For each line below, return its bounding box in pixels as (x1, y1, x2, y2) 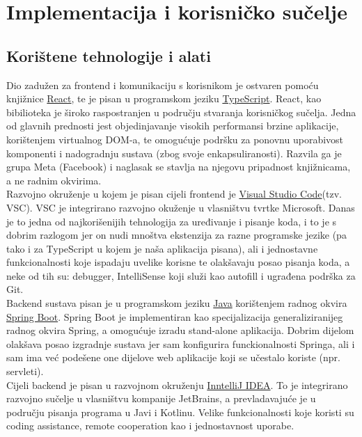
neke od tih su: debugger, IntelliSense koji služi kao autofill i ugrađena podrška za (6, 268, 356, 283)
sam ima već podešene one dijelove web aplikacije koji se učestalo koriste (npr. (6, 350, 340, 365)
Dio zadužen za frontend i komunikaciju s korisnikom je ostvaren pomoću (6, 77, 319, 92)
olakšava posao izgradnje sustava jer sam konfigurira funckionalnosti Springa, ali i (6, 336, 355, 351)
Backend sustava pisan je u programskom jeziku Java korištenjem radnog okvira (6, 296, 347, 310)
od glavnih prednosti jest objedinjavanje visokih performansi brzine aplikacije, (6, 118, 339, 133)
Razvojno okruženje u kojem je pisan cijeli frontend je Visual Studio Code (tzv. (6, 186, 342, 201)
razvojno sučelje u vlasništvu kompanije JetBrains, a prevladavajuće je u (6, 391, 316, 406)
